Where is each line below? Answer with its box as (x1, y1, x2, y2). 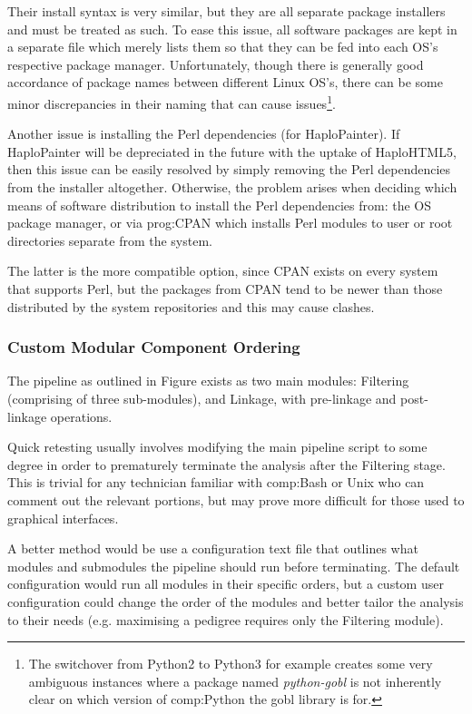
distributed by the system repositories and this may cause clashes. (7, 297, 375, 316)
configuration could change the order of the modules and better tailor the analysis (7, 592, 464, 611)
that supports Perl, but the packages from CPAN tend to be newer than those (7, 279, 443, 298)
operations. (50, 406, 113, 425)
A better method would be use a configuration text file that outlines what (7, 539, 418, 558)
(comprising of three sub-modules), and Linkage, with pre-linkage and (7, 388, 397, 407)
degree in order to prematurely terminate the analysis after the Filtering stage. (7, 455, 446, 474)
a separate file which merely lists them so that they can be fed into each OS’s (7, 37, 438, 56)
